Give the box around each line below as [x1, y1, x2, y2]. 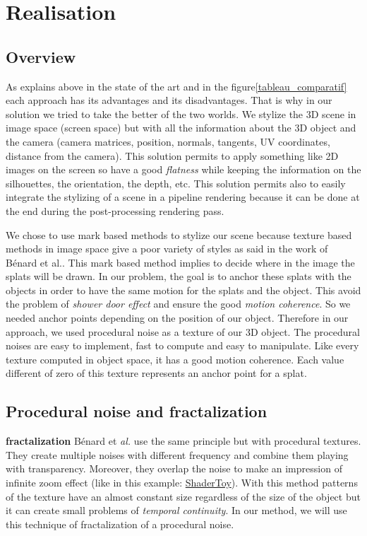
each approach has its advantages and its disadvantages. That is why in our [6, 93, 332, 107]
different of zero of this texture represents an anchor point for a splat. [6, 366, 307, 380]
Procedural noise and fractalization [6, 400, 267, 422]
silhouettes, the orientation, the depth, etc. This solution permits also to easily [6, 175, 346, 190]
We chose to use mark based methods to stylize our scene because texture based [6, 227, 352, 242]
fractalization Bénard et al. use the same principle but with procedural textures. [6, 433, 361, 448]
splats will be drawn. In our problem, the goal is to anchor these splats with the [6, 269, 351, 284]
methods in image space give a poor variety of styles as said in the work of [6, 241, 328, 256]
